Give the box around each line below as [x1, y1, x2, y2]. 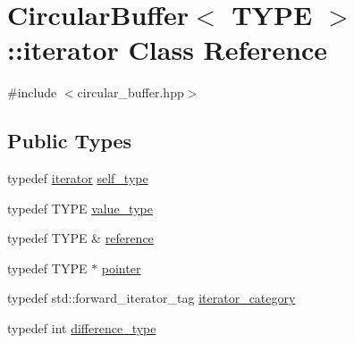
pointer [101, 258, 141, 277]
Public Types [7, 127, 132, 155]
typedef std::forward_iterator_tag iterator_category [7, 289, 296, 307]
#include [7, 83, 57, 102]
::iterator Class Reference [7, 31, 328, 68]
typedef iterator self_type [7, 169, 148, 188]
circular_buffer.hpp [77, 83, 184, 102]
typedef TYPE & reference [7, 229, 154, 247]
